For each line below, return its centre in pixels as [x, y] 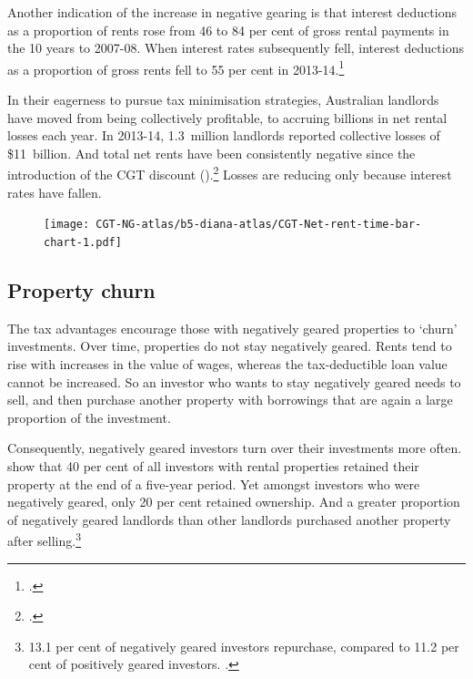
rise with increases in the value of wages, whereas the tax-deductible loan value [227, 363]
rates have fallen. [55, 192]
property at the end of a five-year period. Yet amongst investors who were [214, 484]
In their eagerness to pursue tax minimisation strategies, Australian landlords [223, 100]
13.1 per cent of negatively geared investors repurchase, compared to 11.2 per [244, 646]
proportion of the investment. [89, 417]
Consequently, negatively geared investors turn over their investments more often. [235, 448]
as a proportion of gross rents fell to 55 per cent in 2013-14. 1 [176, 67]
